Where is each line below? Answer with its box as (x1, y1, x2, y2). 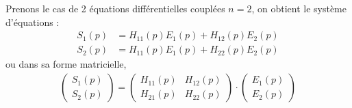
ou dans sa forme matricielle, (5, 57, 127, 71)
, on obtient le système (251, 1, 347, 15)
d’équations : (5, 14, 60, 29)
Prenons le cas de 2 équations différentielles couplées (5, 1, 225, 15)
